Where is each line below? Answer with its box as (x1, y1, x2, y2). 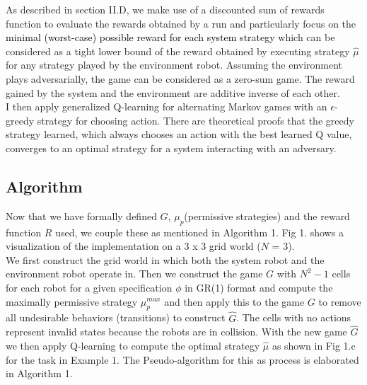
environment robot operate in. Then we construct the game (6, 266, 263, 281)
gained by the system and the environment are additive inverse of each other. (6, 85, 340, 100)
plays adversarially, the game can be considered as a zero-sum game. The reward (6, 71, 355, 86)
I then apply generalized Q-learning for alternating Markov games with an (6, 99, 327, 114)
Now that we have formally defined (6, 208, 157, 223)
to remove (318, 294, 361, 309)
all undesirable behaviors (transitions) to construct (6, 310, 226, 325)
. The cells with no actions (236, 310, 351, 325)
